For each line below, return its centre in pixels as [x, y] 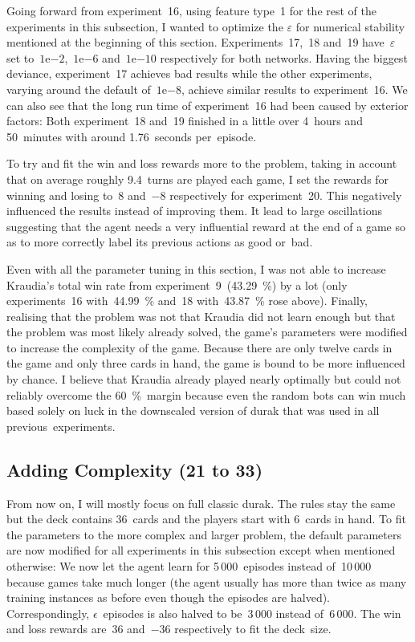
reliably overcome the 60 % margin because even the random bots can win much [206, 394]
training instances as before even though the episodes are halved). [169, 597]
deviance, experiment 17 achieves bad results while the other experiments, [189, 73]
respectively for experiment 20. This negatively [286, 195]
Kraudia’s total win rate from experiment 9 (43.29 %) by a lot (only [177, 284]
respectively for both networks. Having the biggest [284, 57]
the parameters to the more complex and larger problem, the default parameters [204, 534]
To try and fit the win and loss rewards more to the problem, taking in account [202, 163]
